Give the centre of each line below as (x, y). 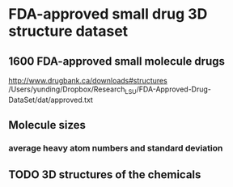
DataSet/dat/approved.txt (51, 100)
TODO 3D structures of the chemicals (105, 174)
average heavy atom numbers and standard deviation (116, 148)
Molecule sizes (47, 125)
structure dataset (68, 31)
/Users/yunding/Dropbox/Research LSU (73, 90)
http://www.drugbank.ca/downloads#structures (88, 81)
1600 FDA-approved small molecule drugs (116, 61)
